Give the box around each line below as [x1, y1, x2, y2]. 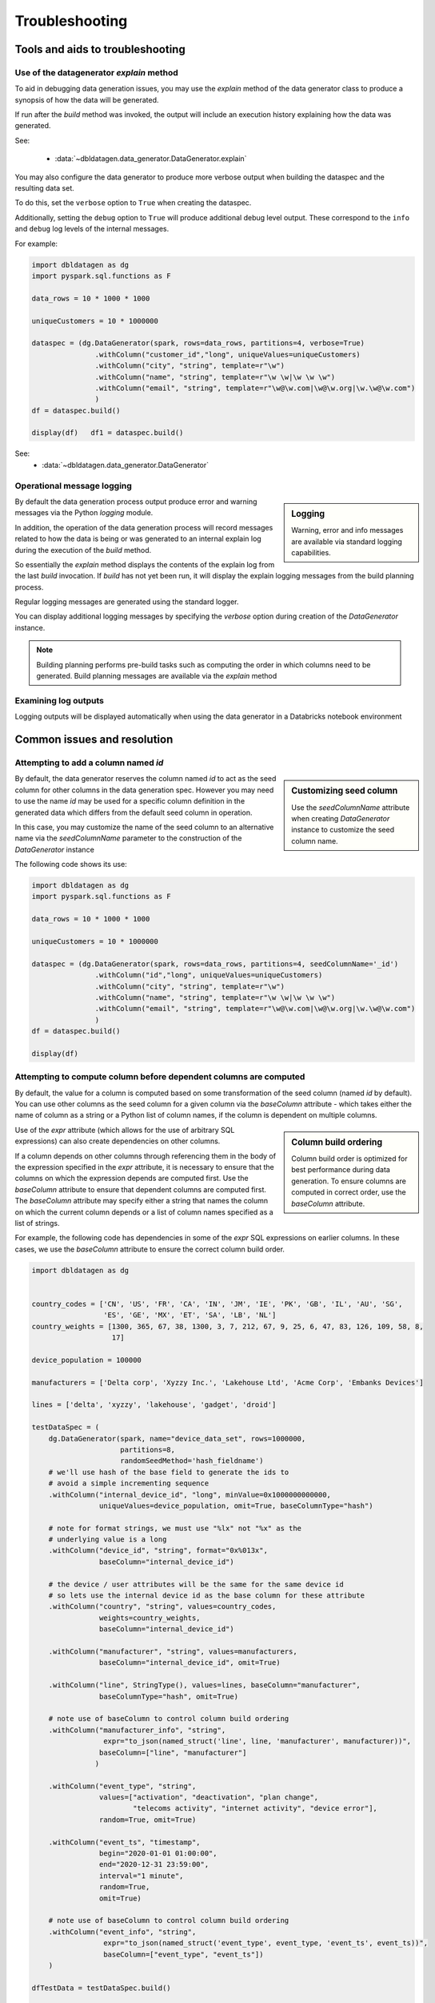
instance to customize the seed [291, 825, 395, 835]
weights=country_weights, [98, 1613, 201, 1622]
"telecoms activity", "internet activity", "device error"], [132, 1804, 377, 1813]
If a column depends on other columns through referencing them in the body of [14, 1151, 276, 1161]
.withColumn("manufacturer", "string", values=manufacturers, [48, 1647, 297, 1656]
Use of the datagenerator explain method [14, 66, 179, 78]
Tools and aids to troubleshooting [14, 42, 186, 56]
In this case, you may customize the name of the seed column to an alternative [14, 822, 274, 832]
